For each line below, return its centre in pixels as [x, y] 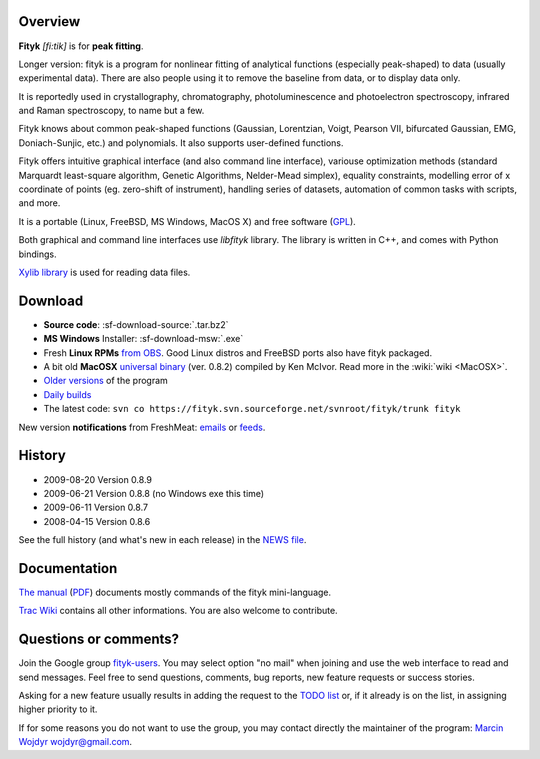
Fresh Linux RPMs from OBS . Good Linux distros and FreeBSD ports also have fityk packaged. [238, 352]
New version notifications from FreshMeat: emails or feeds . [142, 427]
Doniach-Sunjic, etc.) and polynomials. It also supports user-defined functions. [181, 142]
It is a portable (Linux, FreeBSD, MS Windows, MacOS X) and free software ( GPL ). [187, 221]
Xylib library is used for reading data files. [104, 272]
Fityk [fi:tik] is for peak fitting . [81, 46]
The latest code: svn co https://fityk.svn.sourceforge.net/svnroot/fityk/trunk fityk [252, 409]
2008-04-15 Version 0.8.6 [97, 521]
